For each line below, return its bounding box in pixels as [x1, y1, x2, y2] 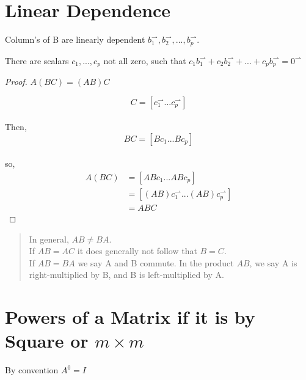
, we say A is [249, 256, 297, 269]
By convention [5, 364, 59, 376]
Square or [5, 328, 89, 353]
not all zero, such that [103, 54, 186, 67]
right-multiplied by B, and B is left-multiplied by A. [29, 268, 224, 281]
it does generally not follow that [77, 244, 197, 257]
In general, [29, 232, 69, 245]
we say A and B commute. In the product [78, 256, 234, 269]
